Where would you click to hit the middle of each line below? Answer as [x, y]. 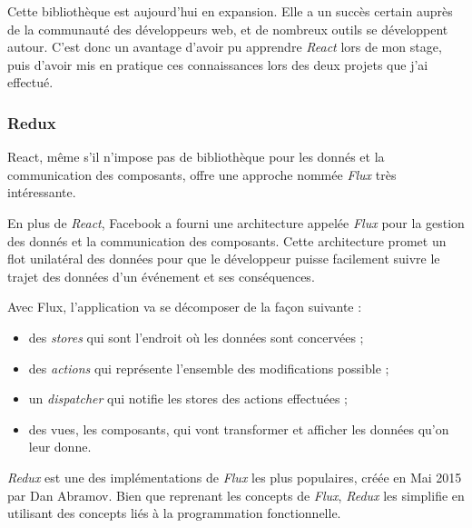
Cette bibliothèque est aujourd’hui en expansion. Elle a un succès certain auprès [230, 11]
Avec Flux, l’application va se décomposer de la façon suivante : [185, 307]
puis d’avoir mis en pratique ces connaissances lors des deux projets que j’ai [218, 64]
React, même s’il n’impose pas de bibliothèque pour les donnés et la [196, 157]
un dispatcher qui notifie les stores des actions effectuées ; [188, 398]
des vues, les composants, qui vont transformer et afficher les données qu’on [239, 428]
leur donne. [60, 447]
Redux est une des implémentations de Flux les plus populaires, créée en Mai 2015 [235, 477]
